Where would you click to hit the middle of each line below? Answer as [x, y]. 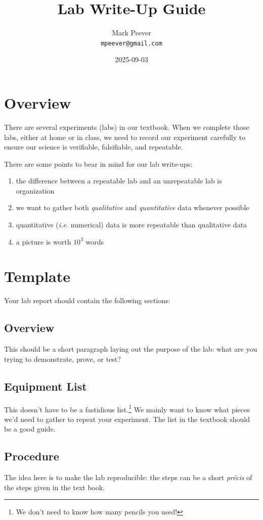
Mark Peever [131, 33]
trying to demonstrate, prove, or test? [62, 359]
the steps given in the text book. [55, 487]
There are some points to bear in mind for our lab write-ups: [98, 163]
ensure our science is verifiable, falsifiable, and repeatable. [94, 147]
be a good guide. [30, 429]
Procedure [32, 456]
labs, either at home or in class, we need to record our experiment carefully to [125, 137]
